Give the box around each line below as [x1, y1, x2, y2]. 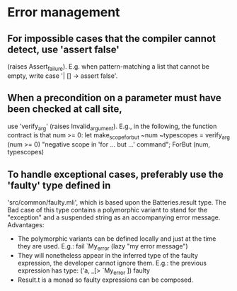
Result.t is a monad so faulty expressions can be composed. [17, 275, 194, 284]
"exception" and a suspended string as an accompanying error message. [7, 213, 221, 222]
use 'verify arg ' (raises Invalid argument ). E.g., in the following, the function [7, 122, 217, 132]
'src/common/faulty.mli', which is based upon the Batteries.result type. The [7, 198, 226, 207]
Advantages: [7, 221, 45, 229]
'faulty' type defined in [7, 179, 111, 191]
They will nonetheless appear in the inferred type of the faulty [17, 251, 198, 259]
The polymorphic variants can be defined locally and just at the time [17, 234, 216, 243]
